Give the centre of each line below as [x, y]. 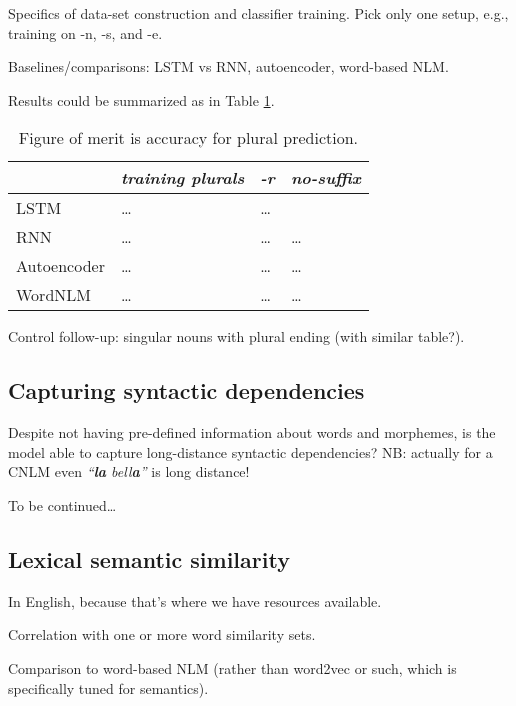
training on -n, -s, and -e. [85, 32]
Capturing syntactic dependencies [186, 390]
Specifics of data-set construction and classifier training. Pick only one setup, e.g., [258, 13]
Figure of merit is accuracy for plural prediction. [188, 138]
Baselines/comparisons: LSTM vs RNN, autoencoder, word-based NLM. [228, 66]
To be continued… [62, 504]
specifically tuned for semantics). [108, 687]
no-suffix [325, 178]
